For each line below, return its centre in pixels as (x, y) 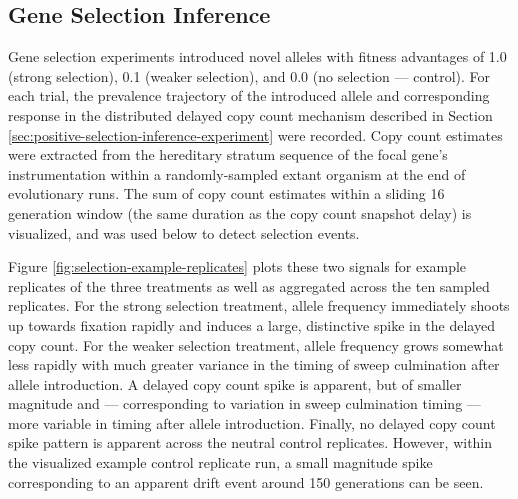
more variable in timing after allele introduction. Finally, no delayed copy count (252, 422)
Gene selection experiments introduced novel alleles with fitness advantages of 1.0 (257, 56)
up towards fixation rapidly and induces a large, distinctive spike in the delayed (251, 324)
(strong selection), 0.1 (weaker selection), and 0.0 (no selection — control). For (249, 75)
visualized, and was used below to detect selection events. (184, 232)
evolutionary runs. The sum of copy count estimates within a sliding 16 (226, 193)
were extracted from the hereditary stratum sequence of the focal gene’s (228, 154)
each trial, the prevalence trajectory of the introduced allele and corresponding (249, 95)
